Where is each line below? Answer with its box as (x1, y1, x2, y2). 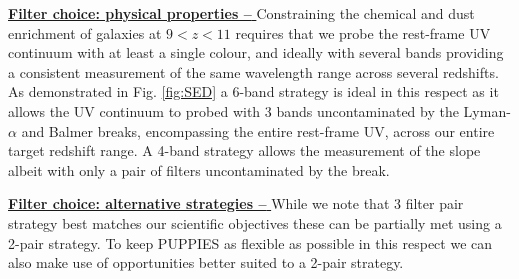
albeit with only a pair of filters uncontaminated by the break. (8, 159, 390, 180)
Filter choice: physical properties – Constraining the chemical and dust (8, 3, 475, 23)
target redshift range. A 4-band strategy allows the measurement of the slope (8, 140, 481, 161)
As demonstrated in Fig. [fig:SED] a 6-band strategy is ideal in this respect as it (8, 81, 499, 102)
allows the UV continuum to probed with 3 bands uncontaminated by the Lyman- (8, 100, 511, 121)
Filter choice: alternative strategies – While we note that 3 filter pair (8, 193, 464, 214)
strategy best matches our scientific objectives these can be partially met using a (8, 212, 502, 233)
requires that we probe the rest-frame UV (235, 22, 491, 43)
